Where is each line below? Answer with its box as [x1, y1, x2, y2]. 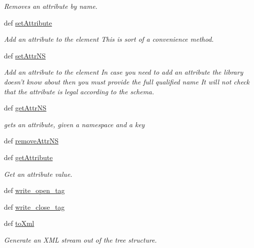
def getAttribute [4, 152, 53, 162]
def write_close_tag [4, 201, 65, 212]
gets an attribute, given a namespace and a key [4, 119, 145, 129]
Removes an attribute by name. [4, 1, 98, 11]
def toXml [4, 218, 34, 228]
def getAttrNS [4, 103, 47, 113]
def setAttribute [4, 17, 52, 28]
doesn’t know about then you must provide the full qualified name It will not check [4, 76, 250, 86]
